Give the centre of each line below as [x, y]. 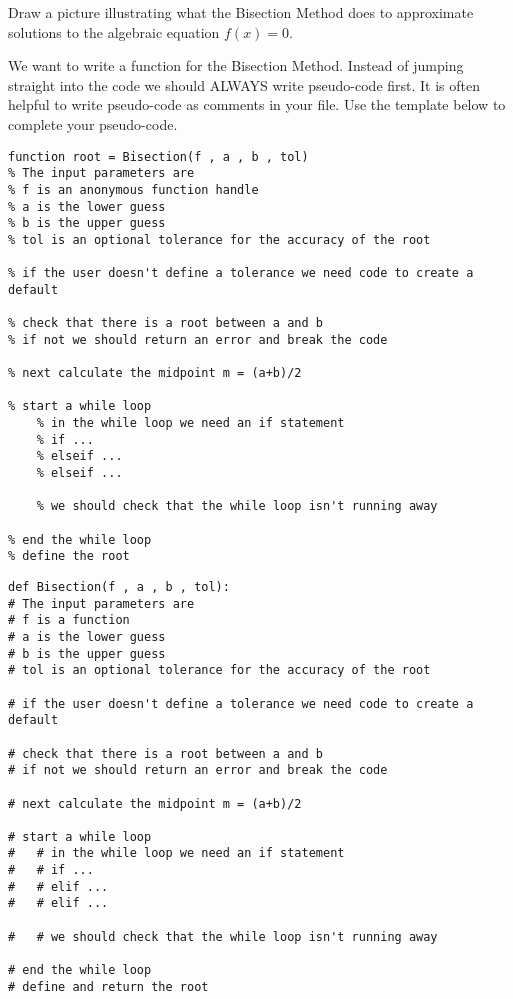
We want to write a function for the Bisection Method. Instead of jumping [236, 65]
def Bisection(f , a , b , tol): [119, 586]
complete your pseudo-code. [93, 123]
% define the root [69, 556]
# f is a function [69, 620]
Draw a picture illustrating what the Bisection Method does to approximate [241, 12]
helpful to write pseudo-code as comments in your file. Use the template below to [257, 104]
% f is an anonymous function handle [133, 189]
